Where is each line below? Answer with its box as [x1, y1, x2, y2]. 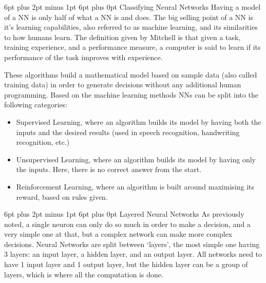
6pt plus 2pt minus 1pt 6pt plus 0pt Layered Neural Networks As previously [4, 209, 244, 219]
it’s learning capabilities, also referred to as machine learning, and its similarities [4, 22, 258, 32]
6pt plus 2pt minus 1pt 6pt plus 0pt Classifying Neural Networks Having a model [4, 2, 261, 12]
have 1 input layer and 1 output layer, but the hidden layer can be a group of [4, 259, 248, 270]
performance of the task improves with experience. [4, 51, 163, 62]
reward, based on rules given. [16, 191, 108, 202]
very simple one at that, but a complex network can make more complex [4, 229, 233, 239]
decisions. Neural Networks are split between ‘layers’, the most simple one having [4, 238, 260, 249]
